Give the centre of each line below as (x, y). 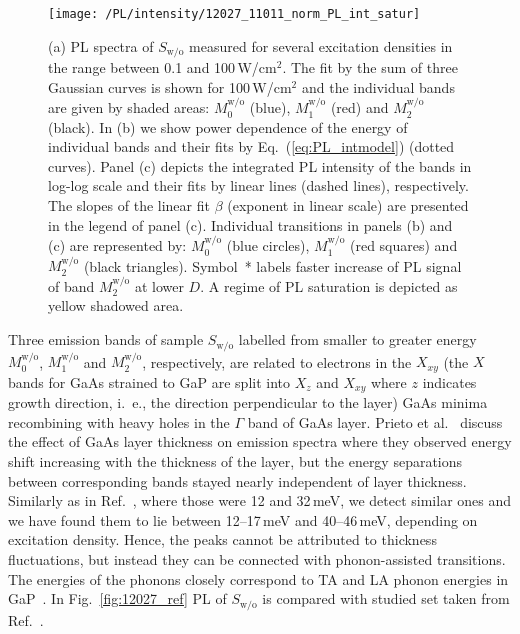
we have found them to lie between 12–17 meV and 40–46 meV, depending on (243, 519)
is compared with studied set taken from (386, 598)
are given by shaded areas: (129, 107)
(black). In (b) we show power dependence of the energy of (228, 126)
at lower (159, 285)
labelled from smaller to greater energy (357, 339)
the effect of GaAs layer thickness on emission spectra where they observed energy (260, 441)
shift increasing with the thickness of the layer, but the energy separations (235, 461)
